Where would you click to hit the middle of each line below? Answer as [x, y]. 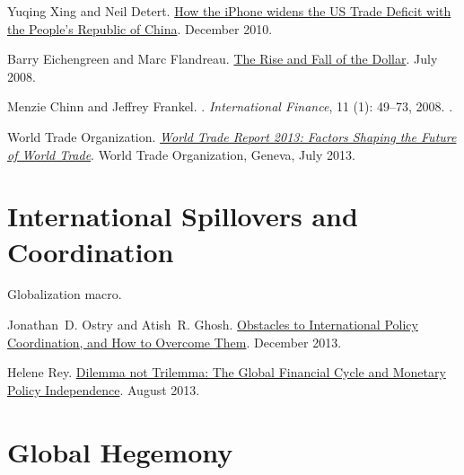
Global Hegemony [120, 451]
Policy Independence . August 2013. [104, 389]
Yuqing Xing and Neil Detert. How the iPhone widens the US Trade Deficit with [229, 11]
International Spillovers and [183, 216]
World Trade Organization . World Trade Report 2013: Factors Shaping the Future [232, 136]
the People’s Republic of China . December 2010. [140, 28]
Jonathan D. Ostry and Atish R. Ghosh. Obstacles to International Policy [213, 325]
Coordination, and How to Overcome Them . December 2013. [175, 342]
